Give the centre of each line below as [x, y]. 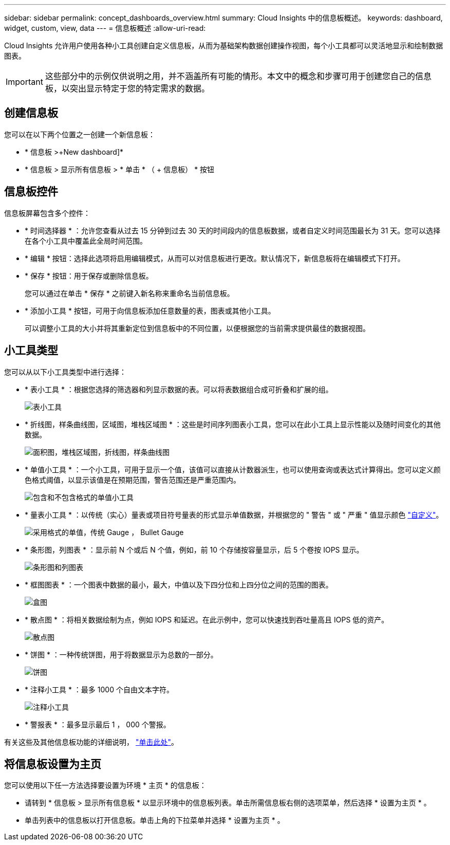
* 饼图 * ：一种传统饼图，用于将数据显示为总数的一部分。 [121, 654]
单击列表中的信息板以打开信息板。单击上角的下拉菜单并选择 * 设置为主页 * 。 [155, 820]
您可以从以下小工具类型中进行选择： [65, 372]
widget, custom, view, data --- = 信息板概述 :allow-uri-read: [105, 28]
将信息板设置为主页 [53, 764]
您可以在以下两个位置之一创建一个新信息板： [80, 134]
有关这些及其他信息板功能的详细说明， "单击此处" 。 [91, 742]
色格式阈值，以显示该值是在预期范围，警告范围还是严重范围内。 [133, 480]
